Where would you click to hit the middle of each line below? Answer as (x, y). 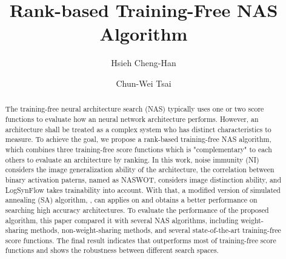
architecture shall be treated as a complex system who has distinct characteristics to (138, 129)
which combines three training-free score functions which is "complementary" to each (138, 149)
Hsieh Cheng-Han (144, 63)
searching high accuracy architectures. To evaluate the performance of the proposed (137, 210)
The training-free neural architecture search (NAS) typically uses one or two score (135, 109)
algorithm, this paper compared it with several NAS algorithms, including (122, 220)
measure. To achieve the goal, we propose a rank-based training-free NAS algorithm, (138, 139)
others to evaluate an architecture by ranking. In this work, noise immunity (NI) (132, 159)
